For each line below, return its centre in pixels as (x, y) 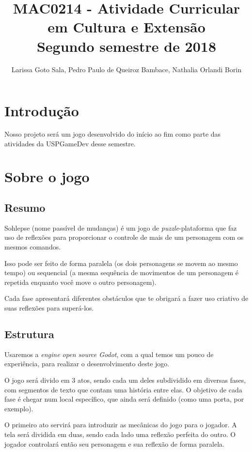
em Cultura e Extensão (126, 27)
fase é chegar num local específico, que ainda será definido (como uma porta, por (124, 399)
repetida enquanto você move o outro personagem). (80, 282)
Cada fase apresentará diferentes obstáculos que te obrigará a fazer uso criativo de (126, 298)
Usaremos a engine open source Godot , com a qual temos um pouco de (109, 354)
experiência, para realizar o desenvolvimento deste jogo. (87, 364)
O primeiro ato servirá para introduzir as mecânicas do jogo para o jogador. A (121, 425)
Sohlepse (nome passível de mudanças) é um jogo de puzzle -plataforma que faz (121, 227)
